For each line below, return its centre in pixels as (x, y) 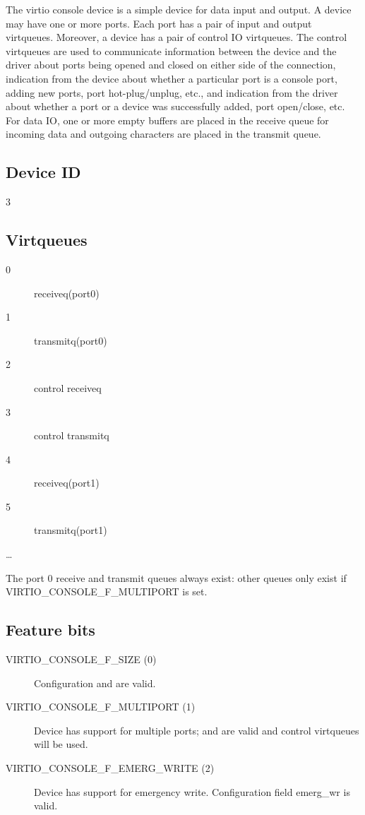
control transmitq (72, 435)
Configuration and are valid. (95, 683)
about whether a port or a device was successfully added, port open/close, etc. (175, 106)
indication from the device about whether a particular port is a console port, (172, 78)
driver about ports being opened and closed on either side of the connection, (171, 65)
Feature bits (50, 630)
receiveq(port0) (67, 293)
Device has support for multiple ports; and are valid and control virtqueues (197, 730)
